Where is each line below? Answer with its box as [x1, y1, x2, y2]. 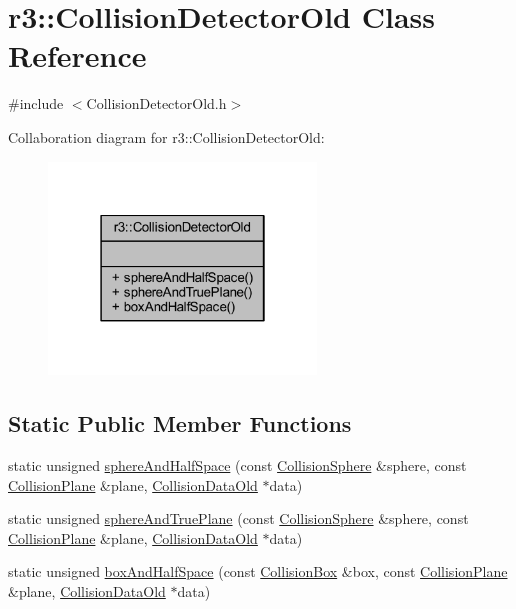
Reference [8, 35, 147, 76]
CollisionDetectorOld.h [86, 93, 227, 114]
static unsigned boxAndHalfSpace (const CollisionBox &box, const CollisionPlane [8, 561, 508, 582]
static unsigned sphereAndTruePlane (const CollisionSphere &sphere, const [8, 508, 469, 529]
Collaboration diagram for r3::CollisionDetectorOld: [8, 126, 325, 147]
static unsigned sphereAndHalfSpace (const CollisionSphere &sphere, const [8, 454, 467, 475]
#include [8, 93, 64, 114]
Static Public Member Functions [8, 408, 352, 439]
